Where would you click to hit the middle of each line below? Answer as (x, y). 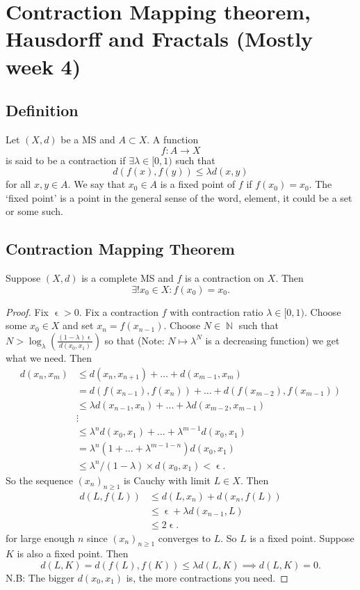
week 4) (43, 66)
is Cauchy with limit (167, 480)
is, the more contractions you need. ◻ (207, 577)
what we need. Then (49, 357)
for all (18, 184)
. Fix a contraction (119, 311)
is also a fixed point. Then (73, 553)
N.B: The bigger (40, 577)
